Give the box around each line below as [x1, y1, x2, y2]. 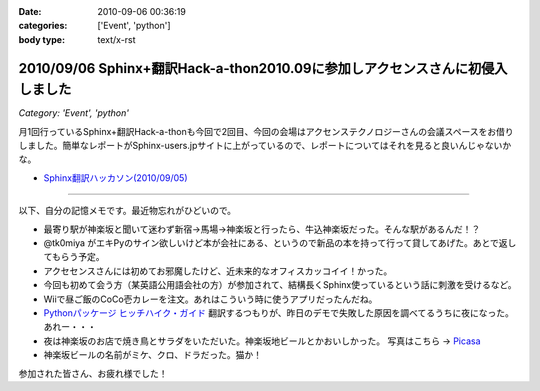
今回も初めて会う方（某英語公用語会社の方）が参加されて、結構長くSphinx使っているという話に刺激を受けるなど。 [43, 279, 517, 291]
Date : [18, 6, 42, 17]
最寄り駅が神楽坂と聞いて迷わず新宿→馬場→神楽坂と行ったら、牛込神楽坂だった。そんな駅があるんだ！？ [43, 223, 481, 235]
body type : [18, 33, 65, 45]
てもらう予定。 [43, 251, 105, 263]
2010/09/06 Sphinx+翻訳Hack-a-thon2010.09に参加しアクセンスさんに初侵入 [18, 60, 508, 77]
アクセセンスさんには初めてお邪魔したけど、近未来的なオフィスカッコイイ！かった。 [43, 265, 393, 277]
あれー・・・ [43, 321, 97, 333]
